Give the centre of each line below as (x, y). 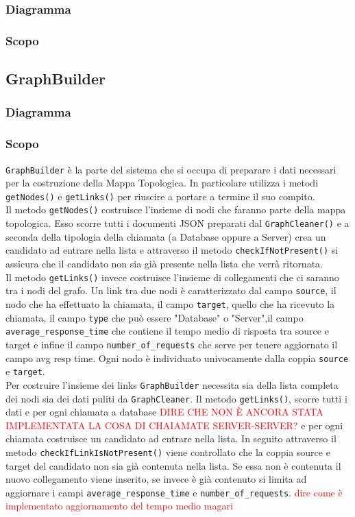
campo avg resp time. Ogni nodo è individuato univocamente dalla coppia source (177, 358)
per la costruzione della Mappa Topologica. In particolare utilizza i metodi (162, 183)
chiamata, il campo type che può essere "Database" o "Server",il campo (155, 317)
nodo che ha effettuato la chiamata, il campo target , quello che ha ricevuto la (170, 303)
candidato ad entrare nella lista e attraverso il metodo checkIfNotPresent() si (172, 250)
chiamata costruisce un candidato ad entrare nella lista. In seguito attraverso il (171, 438)
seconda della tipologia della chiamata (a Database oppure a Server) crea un (166, 236)
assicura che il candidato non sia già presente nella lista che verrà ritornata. (164, 263)
